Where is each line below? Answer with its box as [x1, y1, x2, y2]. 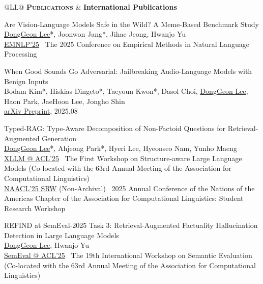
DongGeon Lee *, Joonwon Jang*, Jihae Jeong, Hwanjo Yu [4, 29, 186, 39]
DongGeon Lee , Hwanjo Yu [4, 240, 89, 250]
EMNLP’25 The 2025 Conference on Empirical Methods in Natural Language [4, 38, 249, 49]
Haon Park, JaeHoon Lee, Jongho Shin [4, 95, 125, 106]
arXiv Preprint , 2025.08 [4, 106, 78, 116]
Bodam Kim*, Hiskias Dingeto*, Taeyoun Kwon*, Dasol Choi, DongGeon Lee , [4, 86, 248, 96]
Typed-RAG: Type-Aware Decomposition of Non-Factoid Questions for [4, 122, 225, 133]
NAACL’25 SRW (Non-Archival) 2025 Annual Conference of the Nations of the [4, 183, 255, 193]
